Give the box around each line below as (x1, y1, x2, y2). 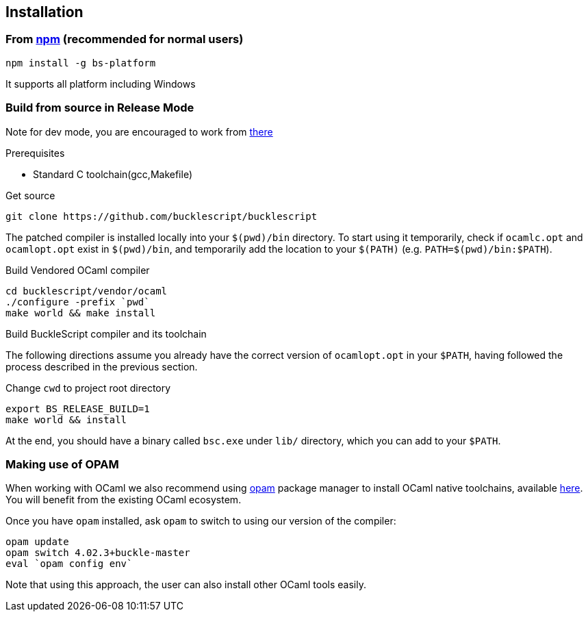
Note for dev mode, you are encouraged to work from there (5, 125, 273, 138)
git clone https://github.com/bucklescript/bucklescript (5, 210, 318, 222)
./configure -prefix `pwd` (5, 296, 150, 307)
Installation (5, 3, 84, 21)
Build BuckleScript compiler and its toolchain (5, 327, 207, 340)
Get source (5, 189, 55, 201)
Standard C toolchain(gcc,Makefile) (33, 168, 193, 180)
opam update (5, 536, 69, 548)
